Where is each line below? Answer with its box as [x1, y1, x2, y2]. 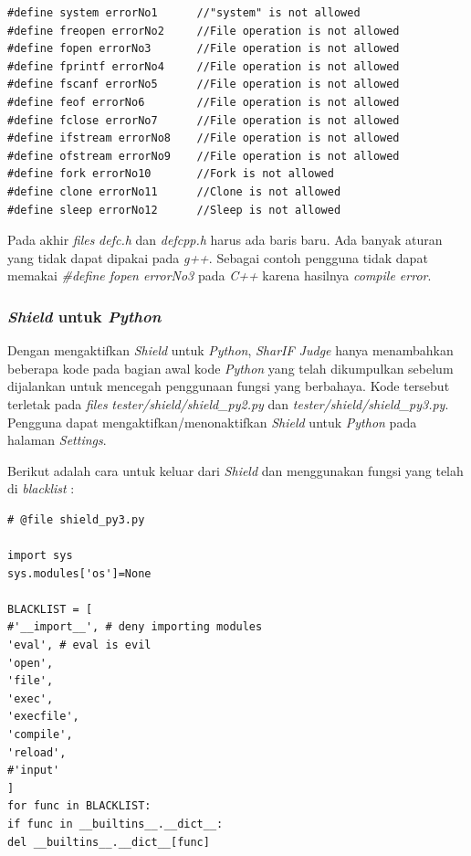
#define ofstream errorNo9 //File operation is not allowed [7, 149, 400, 163]
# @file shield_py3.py [7, 513, 145, 526]
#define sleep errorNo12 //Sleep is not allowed [7, 203, 341, 217]
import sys [7, 549, 73, 563]
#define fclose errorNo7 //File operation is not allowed [7, 113, 400, 127]
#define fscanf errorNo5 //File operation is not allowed [7, 78, 400, 91]
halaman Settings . [7, 430, 107, 449]
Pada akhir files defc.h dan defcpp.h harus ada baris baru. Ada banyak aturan [7, 230, 443, 249]
